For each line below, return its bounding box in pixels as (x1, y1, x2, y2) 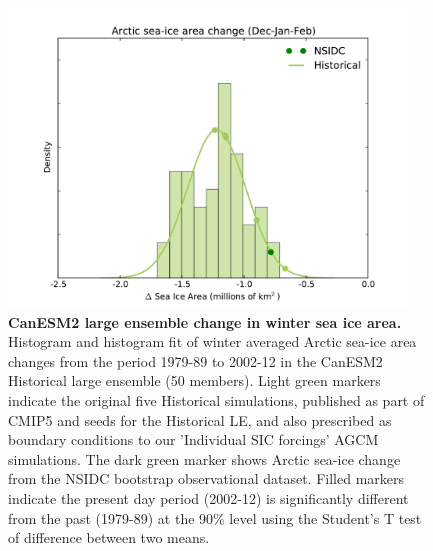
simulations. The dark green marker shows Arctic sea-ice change (8, 448, 401, 469)
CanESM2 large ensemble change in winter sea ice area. (8, 311, 402, 332)
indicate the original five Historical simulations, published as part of (8, 389, 425, 410)
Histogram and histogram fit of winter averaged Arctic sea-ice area (8, 331, 417, 352)
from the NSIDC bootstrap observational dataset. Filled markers (8, 468, 405, 489)
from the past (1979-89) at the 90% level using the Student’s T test (8, 507, 422, 528)
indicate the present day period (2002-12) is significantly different (8, 487, 409, 508)
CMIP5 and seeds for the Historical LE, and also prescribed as (8, 409, 392, 430)
